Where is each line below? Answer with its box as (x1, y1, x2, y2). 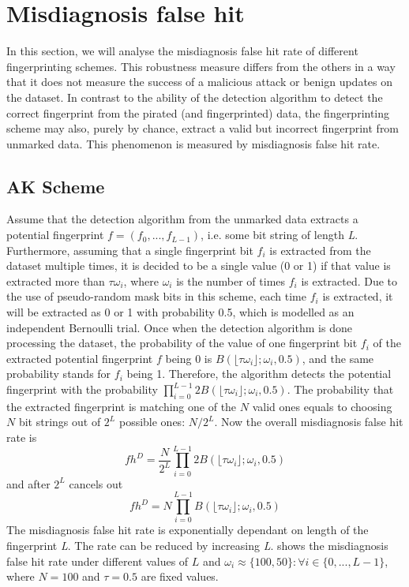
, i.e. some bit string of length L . (201, 226, 358, 243)
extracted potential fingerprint (6, 350, 153, 366)
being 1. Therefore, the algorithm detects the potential (126, 365, 392, 382)
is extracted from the (269, 241, 371, 258)
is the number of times (176, 272, 286, 289)
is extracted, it (322, 288, 393, 305)
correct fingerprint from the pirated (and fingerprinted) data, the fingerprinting (6, 104, 390, 121)
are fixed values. (141, 568, 219, 585)
